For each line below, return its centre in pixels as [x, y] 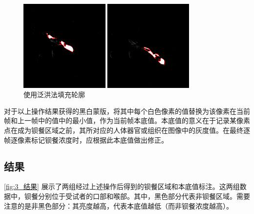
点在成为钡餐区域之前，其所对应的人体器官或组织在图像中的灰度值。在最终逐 [127, 130]
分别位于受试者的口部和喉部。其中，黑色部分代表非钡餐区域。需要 [144, 196]
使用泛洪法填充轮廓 [54, 95]
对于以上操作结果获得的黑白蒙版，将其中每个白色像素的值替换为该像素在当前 [127, 111]
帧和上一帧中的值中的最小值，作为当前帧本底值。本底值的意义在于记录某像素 [127, 120]
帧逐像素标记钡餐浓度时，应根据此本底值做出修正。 [86, 139]
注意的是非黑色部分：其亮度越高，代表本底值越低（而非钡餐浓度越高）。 [118, 205]
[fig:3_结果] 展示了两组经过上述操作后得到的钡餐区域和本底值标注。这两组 [122, 186]
